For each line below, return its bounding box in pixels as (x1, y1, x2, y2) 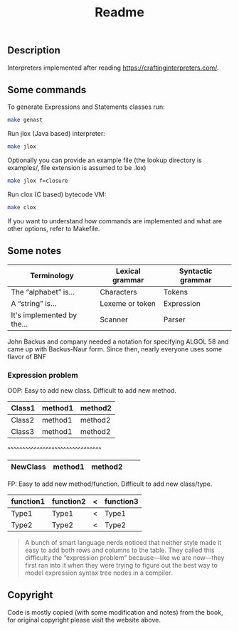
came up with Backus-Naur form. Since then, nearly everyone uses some (7, 344, 223, 353)
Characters (100, 287, 137, 297)
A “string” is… (11, 298, 57, 308)
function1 (11, 497, 46, 507)
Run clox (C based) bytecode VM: (7, 190, 107, 199)
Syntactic (179, 266, 213, 276)
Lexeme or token (100, 298, 156, 308)
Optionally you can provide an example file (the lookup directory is (7, 156, 203, 164)
